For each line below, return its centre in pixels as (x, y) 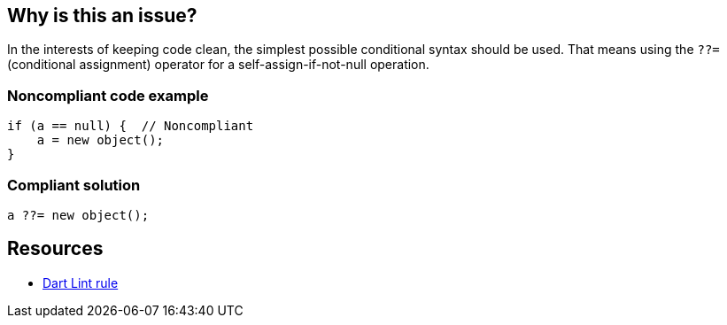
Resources (55, 249)
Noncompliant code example (108, 95)
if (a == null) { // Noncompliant (131, 126)
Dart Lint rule (81, 282)
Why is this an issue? (102, 15)
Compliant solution (74, 185)
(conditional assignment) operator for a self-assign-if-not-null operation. (218, 65)
